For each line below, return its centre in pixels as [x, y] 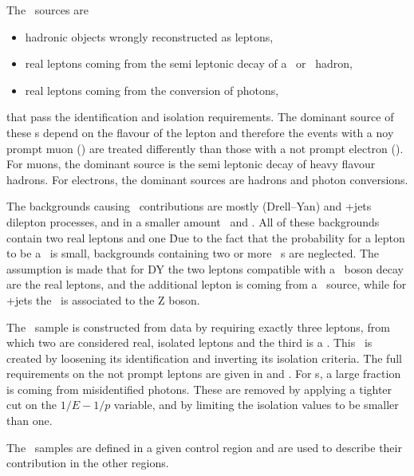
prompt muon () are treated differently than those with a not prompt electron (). [205, 148]
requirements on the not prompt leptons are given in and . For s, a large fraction [204, 374]
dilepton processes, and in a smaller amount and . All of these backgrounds [193, 221]
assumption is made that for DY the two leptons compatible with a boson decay [205, 268]
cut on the [32, 405]
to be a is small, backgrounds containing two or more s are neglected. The [193, 253]
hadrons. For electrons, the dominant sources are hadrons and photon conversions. [207, 179]
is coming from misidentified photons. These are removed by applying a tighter [199, 389]
